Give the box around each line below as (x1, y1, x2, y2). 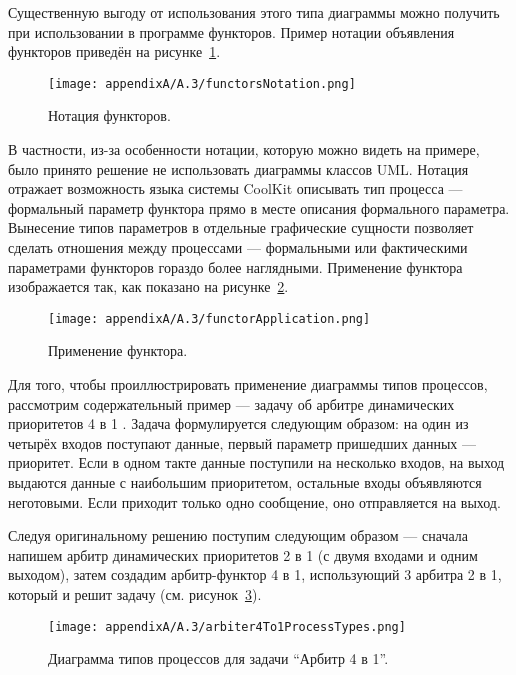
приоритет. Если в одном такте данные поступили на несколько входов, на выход (8, 452, 505, 473)
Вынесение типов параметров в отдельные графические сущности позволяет (8, 217, 474, 238)
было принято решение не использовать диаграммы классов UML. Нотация (8, 158, 469, 179)
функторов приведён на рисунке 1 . (8, 41, 221, 62)
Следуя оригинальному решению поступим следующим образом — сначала (8, 525, 468, 546)
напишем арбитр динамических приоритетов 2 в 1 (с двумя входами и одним (8, 544, 478, 565)
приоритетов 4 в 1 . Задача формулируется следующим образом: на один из (8, 413, 469, 434)
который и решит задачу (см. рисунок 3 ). (8, 583, 262, 604)
